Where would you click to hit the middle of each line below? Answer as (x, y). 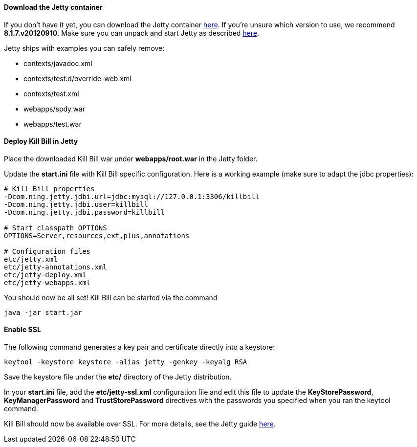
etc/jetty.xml (31, 259)
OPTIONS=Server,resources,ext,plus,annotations (97, 235)
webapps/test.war (53, 124)
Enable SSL (22, 330)
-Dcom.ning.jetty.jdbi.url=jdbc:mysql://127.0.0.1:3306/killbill (132, 196)
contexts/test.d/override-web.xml (77, 78)
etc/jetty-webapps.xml (47, 282)
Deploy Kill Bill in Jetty (41, 141)
